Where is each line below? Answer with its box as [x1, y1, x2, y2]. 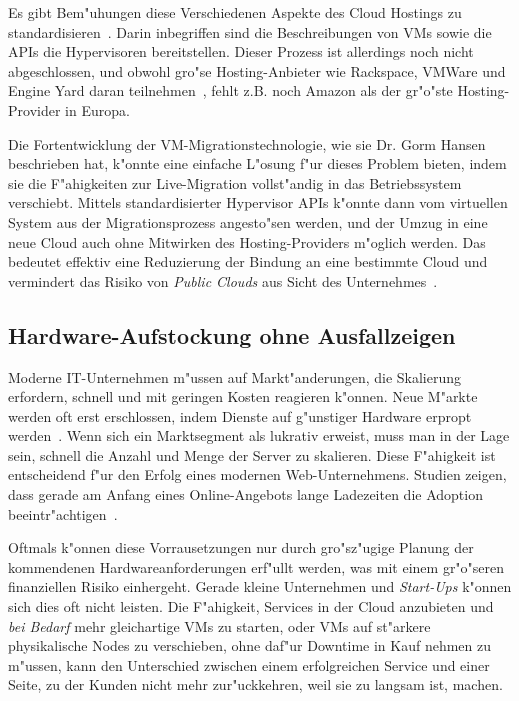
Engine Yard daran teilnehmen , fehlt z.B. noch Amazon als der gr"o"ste [8, 80, 453, 101]
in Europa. [65, 99, 130, 120]
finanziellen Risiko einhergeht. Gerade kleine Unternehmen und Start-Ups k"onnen [8, 576, 512, 597]
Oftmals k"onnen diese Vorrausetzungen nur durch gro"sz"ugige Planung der [8, 537, 474, 558]
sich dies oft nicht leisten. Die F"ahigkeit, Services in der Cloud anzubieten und [8, 596, 494, 617]
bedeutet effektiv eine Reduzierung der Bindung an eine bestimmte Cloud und [8, 251, 488, 272]
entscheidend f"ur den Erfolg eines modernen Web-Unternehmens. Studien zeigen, [8, 464, 507, 485]
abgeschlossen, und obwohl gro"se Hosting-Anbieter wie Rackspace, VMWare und [8, 60, 506, 81]
